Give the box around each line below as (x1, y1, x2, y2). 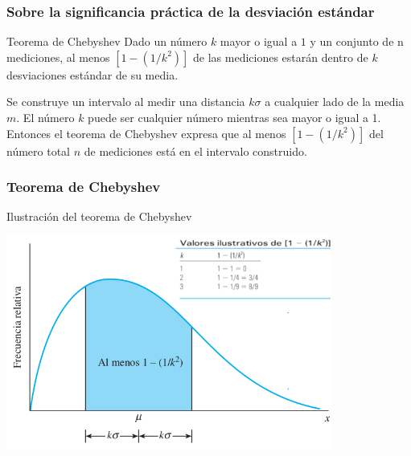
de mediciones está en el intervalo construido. (84, 142, 307, 159)
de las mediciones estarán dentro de (193, 48, 368, 65)
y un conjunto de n (310, 33, 404, 50)
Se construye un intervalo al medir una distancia (6, 93, 245, 110)
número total (6, 142, 70, 159)
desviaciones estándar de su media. (6, 66, 179, 83)
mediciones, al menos (6, 48, 110, 65)
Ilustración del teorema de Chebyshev (6, 208, 192, 225)
